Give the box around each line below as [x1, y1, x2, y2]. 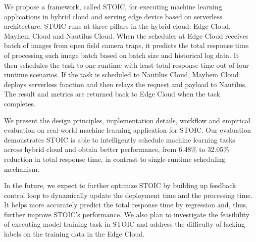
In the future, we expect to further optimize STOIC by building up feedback [4, 180, 236, 191]
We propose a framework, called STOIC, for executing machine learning [4, 1, 222, 11]
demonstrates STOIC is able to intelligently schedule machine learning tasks [4, 134, 235, 145]
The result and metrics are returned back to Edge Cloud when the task [4, 89, 220, 99]
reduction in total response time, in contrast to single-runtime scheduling [4, 153, 225, 164]
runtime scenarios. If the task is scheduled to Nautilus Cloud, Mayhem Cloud [4, 69, 239, 80]
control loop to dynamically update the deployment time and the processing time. [4, 190, 253, 200]
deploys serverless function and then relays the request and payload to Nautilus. [4, 79, 247, 89]
